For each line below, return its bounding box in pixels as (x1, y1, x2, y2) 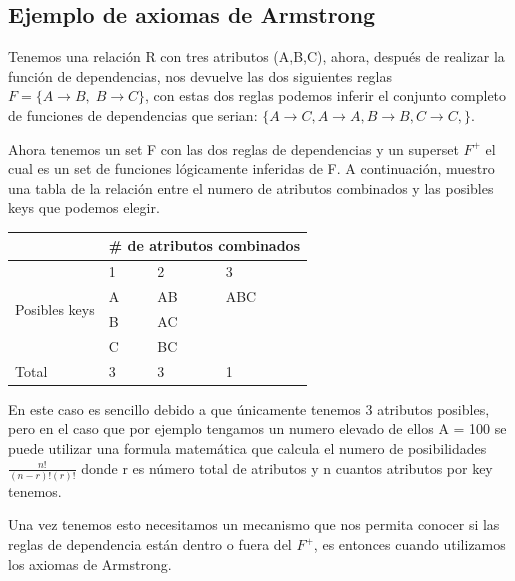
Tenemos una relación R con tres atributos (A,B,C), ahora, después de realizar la (8, 46, 505, 67)
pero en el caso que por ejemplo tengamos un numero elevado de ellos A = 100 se (8, 418, 507, 439)
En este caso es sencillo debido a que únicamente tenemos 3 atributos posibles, (8, 398, 490, 419)
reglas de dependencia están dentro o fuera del (8, 534, 292, 555)
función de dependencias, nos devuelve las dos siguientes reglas (8, 65, 393, 86)
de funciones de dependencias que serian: (8, 104, 258, 125)
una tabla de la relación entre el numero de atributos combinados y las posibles (8, 177, 494, 198)
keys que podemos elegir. (8, 197, 160, 218)
